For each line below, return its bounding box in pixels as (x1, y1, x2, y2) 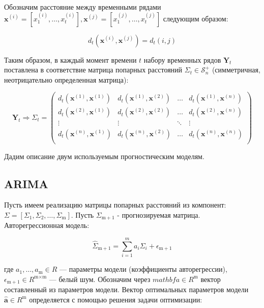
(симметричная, (212, 64, 260, 75)
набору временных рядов (143, 54, 221, 65)
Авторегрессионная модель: (4, 220, 90, 230)
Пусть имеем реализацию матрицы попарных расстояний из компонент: (4, 199, 226, 210)
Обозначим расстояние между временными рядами (4, 2, 161, 12)
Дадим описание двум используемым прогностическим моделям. (4, 150, 204, 161)
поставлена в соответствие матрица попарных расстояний (4, 64, 183, 75)
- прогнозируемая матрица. (117, 209, 200, 220)
